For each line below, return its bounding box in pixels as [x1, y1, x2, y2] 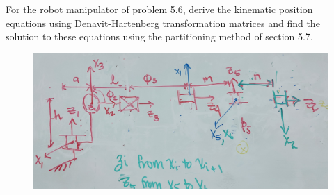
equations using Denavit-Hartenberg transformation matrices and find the [6, 15, 320, 30]
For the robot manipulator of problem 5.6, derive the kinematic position [6, 2, 313, 16]
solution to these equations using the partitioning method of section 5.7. [6, 29, 313, 44]
